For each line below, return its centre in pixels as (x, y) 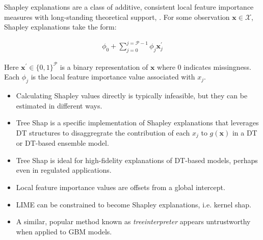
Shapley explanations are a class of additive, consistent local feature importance (129, 7)
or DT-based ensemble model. (62, 143)
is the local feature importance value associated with (113, 77)
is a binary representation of (104, 66)
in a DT (245, 132)
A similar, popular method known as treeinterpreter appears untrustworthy (133, 221)
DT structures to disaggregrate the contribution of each (103, 132)
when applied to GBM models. (64, 231)
